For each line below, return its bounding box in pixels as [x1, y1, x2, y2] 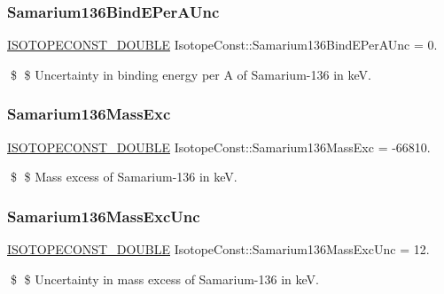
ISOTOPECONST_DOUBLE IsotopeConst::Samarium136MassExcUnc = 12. [7, 240, 430, 259]
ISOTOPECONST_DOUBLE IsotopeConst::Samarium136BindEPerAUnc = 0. [7, 35, 438, 54]
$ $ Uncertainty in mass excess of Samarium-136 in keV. [10, 269, 319, 288]
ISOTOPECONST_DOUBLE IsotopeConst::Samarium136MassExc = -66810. [7, 137, 431, 156]
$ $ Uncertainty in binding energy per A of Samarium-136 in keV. [10, 65, 371, 83]
